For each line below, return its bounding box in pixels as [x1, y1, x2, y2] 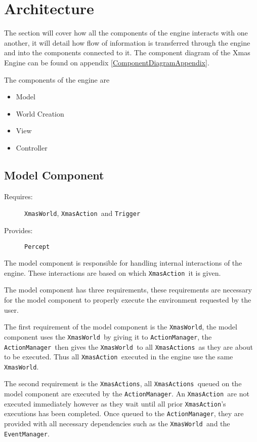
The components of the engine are [4, 74, 110, 85]
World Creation [16, 108, 64, 119]
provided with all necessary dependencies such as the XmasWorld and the [4, 418, 230, 429]
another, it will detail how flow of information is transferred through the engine [4, 37, 250, 48]
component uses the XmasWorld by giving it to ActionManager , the [4, 331, 212, 342]
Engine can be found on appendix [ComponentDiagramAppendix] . [4, 57, 209, 67]
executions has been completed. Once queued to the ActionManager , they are [4, 408, 244, 419]
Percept [24, 243, 50, 250]
